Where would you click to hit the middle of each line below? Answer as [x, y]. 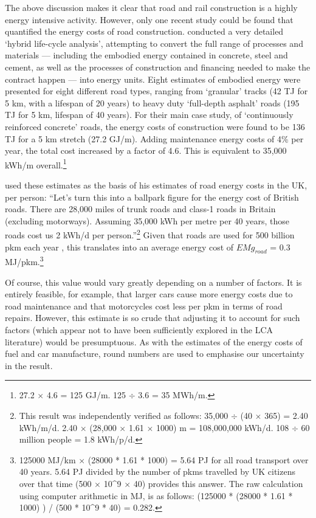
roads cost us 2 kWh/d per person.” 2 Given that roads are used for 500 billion [150, 234]
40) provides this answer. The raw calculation [218, 483]
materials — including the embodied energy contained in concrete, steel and [146, 55]
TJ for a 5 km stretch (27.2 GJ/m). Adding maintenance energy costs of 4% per [154, 138]
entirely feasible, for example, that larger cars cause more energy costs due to [149, 294]
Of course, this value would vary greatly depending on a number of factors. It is [153, 282]
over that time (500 [55, 483]
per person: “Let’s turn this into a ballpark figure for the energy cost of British [152, 197]
